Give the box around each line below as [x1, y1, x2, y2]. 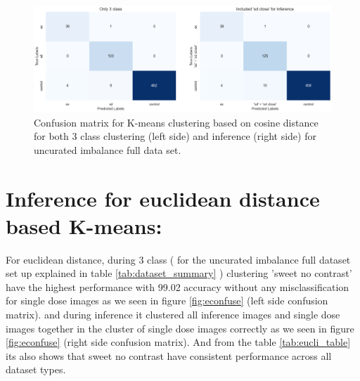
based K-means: [6, 211, 162, 240]
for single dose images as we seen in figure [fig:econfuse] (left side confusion [6, 293, 328, 308]
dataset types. [6, 362, 66, 377]
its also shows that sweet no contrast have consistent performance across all [6, 348, 332, 363]
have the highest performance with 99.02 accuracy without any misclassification [6, 279, 349, 294]
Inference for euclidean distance [6, 183, 320, 212]
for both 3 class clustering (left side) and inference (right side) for [34, 129, 316, 143]
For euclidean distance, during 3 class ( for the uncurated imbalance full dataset [6, 252, 351, 266]
